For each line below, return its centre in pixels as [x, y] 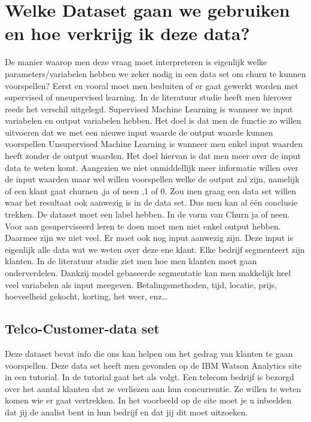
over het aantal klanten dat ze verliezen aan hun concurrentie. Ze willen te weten [153, 388]
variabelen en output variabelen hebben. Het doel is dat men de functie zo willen [153, 120]
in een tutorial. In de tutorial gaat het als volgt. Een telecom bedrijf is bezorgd [150, 377]
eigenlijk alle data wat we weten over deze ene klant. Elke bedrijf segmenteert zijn [155, 249]
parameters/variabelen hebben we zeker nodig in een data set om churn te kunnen [155, 73]
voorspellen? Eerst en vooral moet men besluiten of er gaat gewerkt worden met [152, 85]
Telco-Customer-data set [82, 328]
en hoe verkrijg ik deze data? [127, 33]
